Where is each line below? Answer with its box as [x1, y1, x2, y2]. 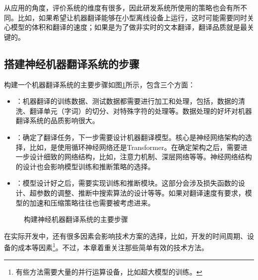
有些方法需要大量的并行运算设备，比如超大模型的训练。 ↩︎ [15, 266, 202, 277]
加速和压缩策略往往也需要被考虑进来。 [29, 197, 155, 208]
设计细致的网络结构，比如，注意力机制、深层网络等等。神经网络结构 [29, 151, 252, 162]
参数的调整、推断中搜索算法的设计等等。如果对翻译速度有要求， [36, 187, 245, 198]
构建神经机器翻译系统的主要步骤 [24, 214, 128, 224]
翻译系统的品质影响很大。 [15, 115, 99, 126]
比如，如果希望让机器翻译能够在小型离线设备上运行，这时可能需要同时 [17, 12, 247, 22]
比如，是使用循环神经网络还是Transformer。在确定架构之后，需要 [29, 141, 241, 152]
